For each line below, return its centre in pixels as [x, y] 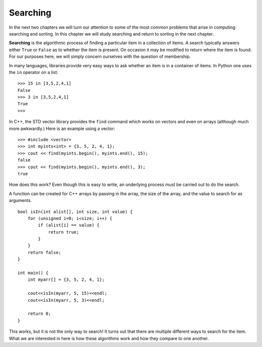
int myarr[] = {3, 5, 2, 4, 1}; [66, 280]
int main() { [33, 273]
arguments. [20, 201]
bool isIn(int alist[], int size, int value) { [75, 211]
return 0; [39, 314]
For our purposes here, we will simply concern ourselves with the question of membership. [100, 56]
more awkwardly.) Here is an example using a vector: [62, 128]
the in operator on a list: [33, 72]
